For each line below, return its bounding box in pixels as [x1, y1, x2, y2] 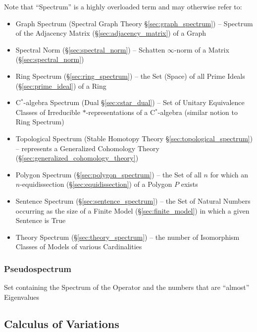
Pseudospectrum [4, 262, 71, 275]
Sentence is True [15, 215, 66, 225]
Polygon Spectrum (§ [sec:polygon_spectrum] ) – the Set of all [15, 169, 202, 179]
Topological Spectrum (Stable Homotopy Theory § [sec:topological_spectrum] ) [15, 133, 253, 143]
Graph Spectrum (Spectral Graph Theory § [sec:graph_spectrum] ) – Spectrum [15, 18, 253, 28]
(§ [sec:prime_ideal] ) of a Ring [15, 80, 106, 91]
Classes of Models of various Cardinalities [15, 241, 142, 252]
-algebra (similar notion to [157, 107, 238, 117]
